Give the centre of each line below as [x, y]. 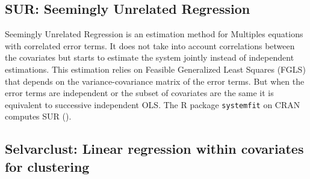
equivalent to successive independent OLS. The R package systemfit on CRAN [153, 104]
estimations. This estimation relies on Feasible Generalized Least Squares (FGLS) [155, 69]
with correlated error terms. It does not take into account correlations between [150, 45]
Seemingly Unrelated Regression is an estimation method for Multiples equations [154, 34]
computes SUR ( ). [38, 116]
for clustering [47, 166]
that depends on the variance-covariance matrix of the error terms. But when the [155, 81]
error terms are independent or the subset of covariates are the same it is [139, 93]
